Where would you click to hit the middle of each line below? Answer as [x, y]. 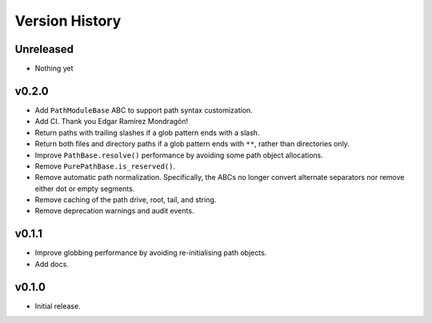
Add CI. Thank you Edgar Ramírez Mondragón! [112, 122]
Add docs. [52, 264]
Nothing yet [54, 69]
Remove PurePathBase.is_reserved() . [105, 166]
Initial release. [58, 306]
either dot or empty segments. [85, 189]
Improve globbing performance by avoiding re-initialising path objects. [151, 253]
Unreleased [44, 49]
